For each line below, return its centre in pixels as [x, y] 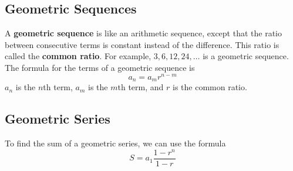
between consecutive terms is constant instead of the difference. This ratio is [142, 44]
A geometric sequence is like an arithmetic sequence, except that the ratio [144, 33]
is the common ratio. [210, 87]
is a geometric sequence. [246, 56]
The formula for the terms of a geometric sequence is [100, 67]
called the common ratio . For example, [78, 56]
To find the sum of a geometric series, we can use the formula [115, 143]
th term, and [141, 87]
